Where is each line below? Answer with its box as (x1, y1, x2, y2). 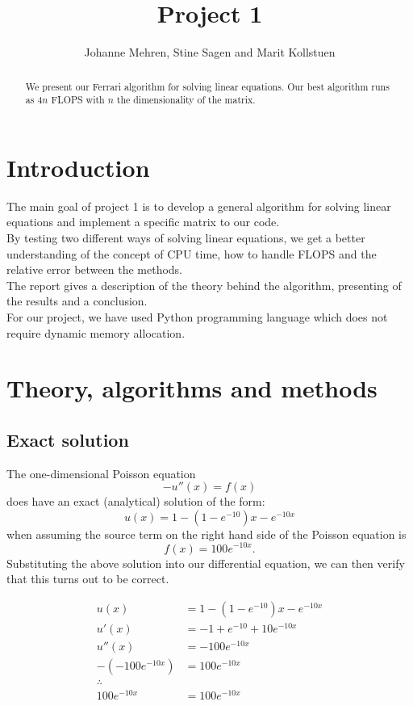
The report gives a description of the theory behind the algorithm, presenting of (6, 276, 402, 293)
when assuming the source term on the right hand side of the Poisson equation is (6, 525, 407, 542)
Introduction (6, 150, 150, 183)
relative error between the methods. (6, 261, 182, 278)
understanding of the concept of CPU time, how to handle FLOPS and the (6, 245, 377, 262)
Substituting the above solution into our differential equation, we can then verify (6, 554, 405, 571)
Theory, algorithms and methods (6, 372, 378, 405)
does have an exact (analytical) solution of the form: (6, 493, 265, 510)
